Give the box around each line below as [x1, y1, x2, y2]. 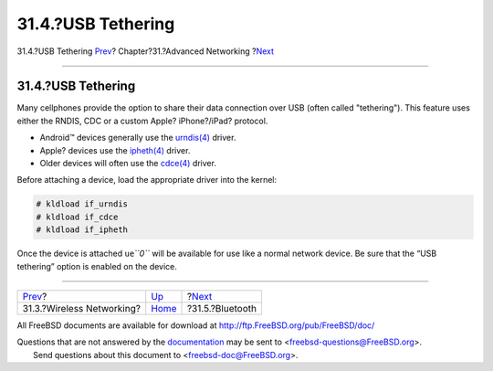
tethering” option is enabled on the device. [16, 260, 178, 271]
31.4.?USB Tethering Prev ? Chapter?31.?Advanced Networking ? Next [16, 46, 274, 57]
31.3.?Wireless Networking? [22, 302, 142, 314]
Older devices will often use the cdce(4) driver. [39, 158, 216, 169]
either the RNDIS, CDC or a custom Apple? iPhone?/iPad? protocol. [16, 115, 268, 126]
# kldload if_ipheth [36, 225, 128, 235]
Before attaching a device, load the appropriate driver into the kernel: [16, 175, 278, 185]
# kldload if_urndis [36, 199, 128, 209]
